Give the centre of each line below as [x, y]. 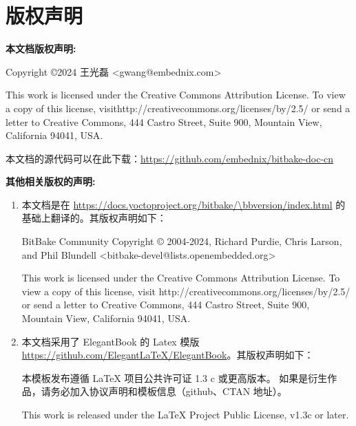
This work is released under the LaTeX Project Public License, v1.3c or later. [185, 414]
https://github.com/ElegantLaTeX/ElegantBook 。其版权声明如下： [168, 355]
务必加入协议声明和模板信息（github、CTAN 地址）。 [169, 391]
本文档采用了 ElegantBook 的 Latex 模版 [111, 341]
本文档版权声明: [41, 49]
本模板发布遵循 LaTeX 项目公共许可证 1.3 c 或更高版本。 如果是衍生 [175, 377]
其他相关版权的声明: [51, 181]
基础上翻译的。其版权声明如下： [94, 218]
